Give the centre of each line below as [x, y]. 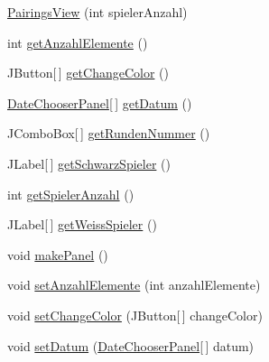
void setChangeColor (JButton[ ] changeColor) [135, 315]
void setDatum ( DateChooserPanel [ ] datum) [131, 345]
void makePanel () [58, 254]
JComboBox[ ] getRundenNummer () [109, 133]
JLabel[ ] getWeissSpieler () [82, 224]
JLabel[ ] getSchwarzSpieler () [89, 163]
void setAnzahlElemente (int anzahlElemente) [134, 285]
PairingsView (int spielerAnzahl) [97, 12]
